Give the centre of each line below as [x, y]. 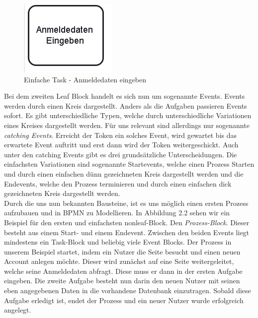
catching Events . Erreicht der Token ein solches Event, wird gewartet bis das [120, 135]
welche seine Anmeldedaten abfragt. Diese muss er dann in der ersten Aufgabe [123, 271]
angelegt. [18, 310]
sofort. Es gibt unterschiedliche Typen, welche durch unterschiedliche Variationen [128, 115]
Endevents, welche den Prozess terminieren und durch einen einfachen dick [118, 183]
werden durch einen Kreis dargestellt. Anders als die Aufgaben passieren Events [126, 105]
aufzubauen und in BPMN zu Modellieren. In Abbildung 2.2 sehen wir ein [117, 213]
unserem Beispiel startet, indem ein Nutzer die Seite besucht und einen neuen [122, 251]
